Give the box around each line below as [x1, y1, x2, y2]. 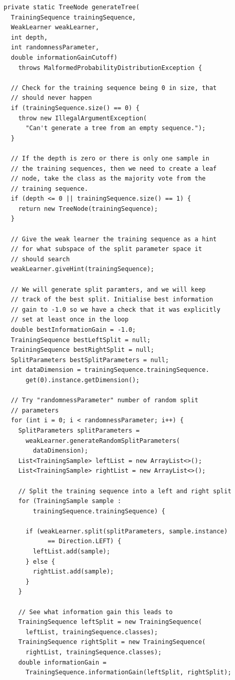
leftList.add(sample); [33, 548, 110, 556]
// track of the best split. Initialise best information [11, 296, 213, 303]
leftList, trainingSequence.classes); [25, 628, 158, 636]
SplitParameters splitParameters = [18, 426, 140, 434]
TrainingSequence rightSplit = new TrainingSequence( [18, 638, 206, 646]
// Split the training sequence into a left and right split [18, 487, 231, 495]
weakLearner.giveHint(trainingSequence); [11, 265, 154, 273]
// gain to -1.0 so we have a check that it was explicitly [11, 306, 221, 313]
